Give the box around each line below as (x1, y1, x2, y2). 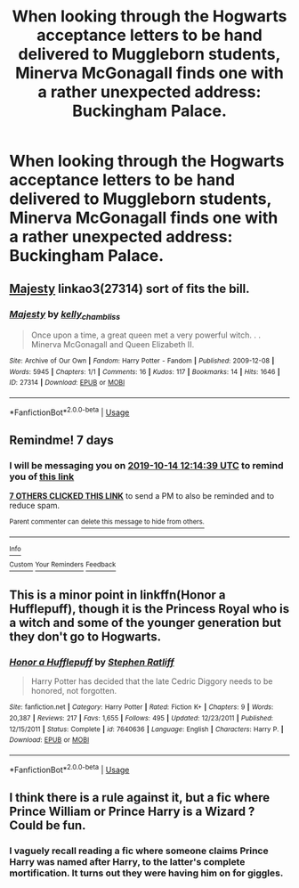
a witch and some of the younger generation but (9, 615, 282, 631)
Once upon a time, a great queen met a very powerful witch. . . (30, 330, 261, 340)
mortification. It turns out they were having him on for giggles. (9, 867, 284, 879)
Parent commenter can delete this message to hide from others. (9, 517, 205, 526)
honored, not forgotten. (30, 686, 117, 697)
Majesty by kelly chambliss (9, 307, 121, 322)
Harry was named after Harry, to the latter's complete (9, 856, 246, 868)
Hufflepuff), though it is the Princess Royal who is (9, 601, 290, 616)
